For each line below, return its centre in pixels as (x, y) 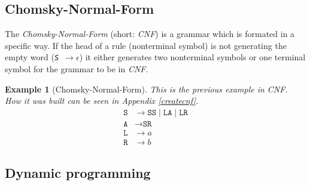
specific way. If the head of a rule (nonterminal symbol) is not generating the (146, 45)
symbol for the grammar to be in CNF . (77, 69)
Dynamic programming (78, 173)
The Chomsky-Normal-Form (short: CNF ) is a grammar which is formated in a (150, 34)
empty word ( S (32, 57)
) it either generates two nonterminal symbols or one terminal (192, 57)
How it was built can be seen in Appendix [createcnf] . (102, 101)
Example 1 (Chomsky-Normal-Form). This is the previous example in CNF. (146, 89)
